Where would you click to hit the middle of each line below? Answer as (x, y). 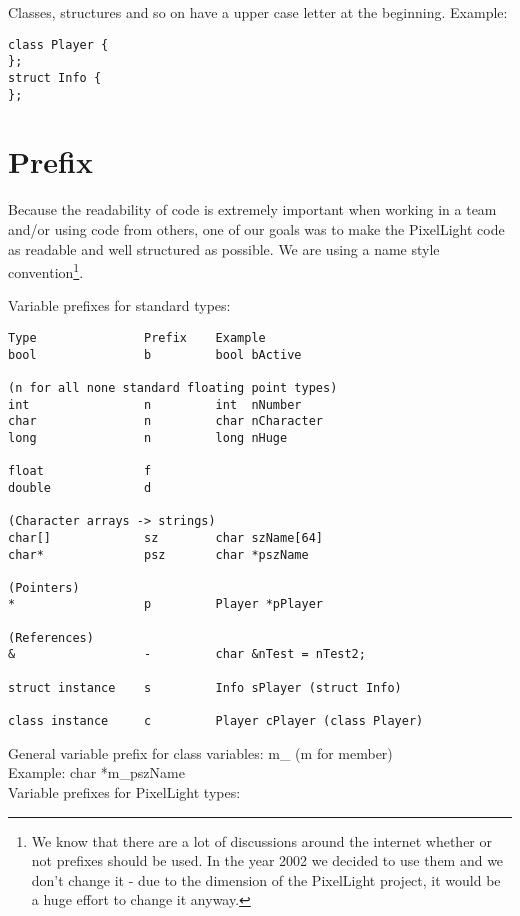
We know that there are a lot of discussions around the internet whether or (262, 840)
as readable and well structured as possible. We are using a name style (224, 248)
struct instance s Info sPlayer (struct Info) (205, 687)
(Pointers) (44, 587)
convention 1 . (46, 270)
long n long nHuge (148, 437)
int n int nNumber (155, 404)
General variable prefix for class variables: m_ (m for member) (200, 752)
